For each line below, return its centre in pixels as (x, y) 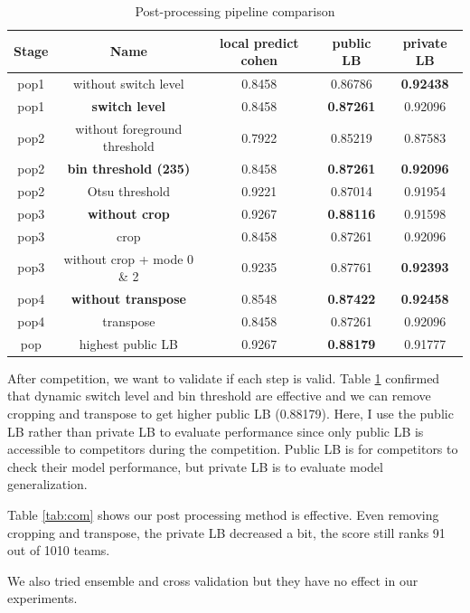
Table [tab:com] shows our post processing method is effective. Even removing (223, 514)
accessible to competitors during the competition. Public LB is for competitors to (233, 449)
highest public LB (128, 343)
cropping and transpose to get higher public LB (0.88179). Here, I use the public (230, 413)
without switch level (129, 84)
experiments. (42, 598)
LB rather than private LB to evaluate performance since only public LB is (216, 431)
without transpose (128, 298)
